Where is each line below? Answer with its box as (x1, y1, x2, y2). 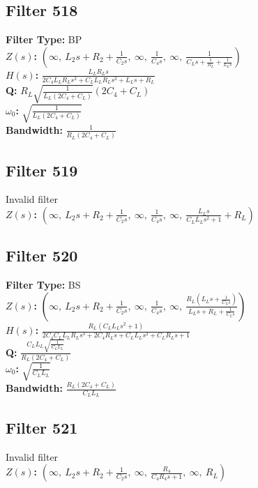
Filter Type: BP (6, 32, 82, 47)
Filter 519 (6, 159, 78, 181)
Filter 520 (6, 245, 78, 266)
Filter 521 (6, 416, 78, 438)
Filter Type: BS (6, 277, 81, 292)
